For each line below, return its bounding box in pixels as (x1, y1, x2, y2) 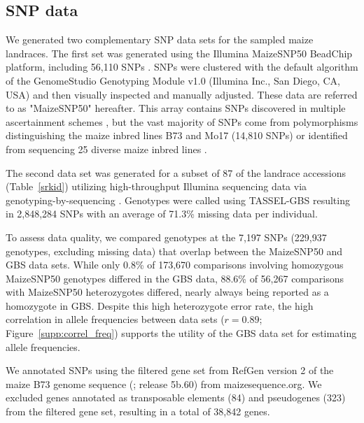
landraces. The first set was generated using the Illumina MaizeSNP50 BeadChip (6, 45, 353, 60)
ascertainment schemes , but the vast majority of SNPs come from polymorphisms (6, 114, 358, 129)
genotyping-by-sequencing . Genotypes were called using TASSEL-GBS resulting (6, 192, 350, 207)
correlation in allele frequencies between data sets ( (6, 312, 225, 327)
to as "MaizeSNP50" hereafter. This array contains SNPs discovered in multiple (6, 101, 346, 115)
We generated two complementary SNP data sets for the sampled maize (6, 32, 314, 47)
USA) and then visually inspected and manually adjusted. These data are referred (6, 87, 358, 101)
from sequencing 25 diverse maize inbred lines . (6, 141, 207, 156)
